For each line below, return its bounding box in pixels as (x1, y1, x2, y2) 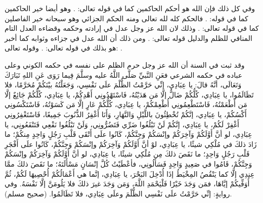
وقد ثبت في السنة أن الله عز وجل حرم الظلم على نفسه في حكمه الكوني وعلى (5, 59, 245, 70)
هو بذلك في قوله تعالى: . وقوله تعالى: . (5, 42, 123, 53)
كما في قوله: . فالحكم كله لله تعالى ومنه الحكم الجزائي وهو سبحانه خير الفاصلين (5, 13, 248, 23)
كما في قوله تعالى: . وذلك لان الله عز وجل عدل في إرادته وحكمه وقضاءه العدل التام (5, 23, 259, 33)
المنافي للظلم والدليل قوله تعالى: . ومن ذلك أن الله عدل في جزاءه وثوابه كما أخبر (5, 32, 252, 43)
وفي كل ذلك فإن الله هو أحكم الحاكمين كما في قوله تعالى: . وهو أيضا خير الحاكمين (5, 3, 255, 13)
